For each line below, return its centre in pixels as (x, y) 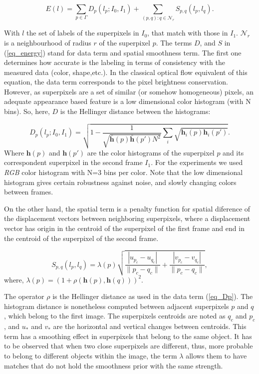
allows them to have (216, 355)
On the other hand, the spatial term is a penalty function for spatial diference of (127, 208)
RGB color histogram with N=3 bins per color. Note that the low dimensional (124, 172)
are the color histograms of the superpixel (151, 152)
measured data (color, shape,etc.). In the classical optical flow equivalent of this (126, 72)
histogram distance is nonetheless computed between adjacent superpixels (117, 306)
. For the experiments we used (197, 162)
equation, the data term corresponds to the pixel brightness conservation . (116, 82)
